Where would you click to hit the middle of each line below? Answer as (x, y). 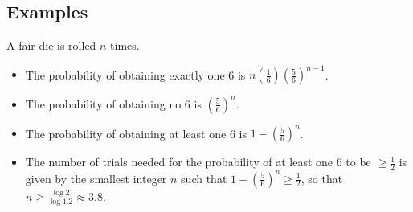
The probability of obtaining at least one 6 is (136, 133)
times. (125, 45)
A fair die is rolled (51, 45)
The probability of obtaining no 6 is (113, 103)
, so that (322, 178)
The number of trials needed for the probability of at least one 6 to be (198, 162)
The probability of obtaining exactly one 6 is (135, 74)
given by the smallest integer (96, 178)
